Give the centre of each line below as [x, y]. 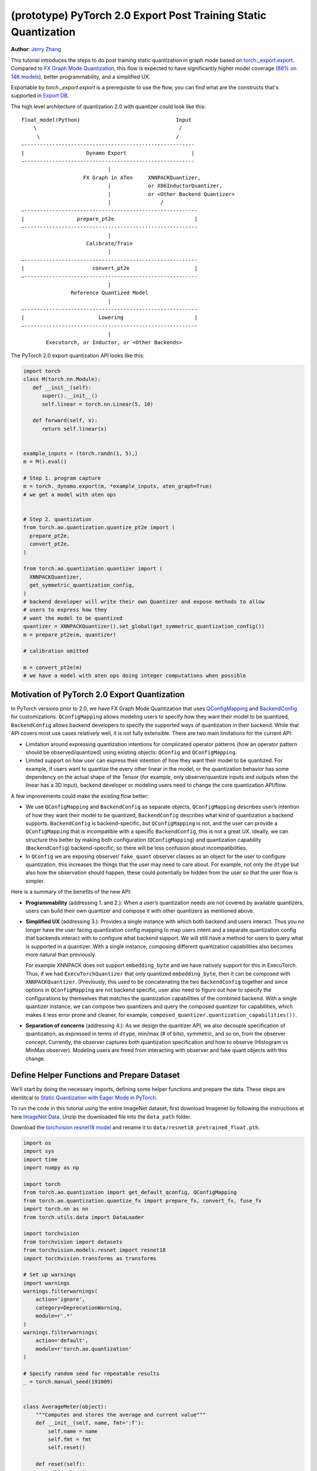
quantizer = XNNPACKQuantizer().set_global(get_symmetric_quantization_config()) [144, 626]
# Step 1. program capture [62, 478]
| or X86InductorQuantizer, [165, 186]
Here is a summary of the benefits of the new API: [71, 892]
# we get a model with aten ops [70, 495]
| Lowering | [109, 317]
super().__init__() [70, 396]
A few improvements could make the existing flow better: [80, 796]
